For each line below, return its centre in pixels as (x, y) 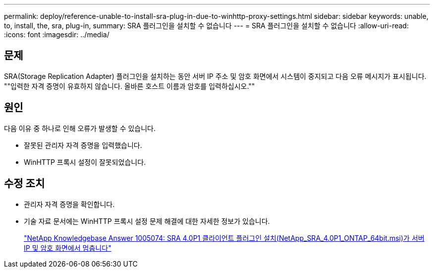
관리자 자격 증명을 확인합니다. (69, 204)
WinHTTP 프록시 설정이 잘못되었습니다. (85, 162)
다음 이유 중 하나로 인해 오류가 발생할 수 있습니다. (80, 128)
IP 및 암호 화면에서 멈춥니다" (68, 248)
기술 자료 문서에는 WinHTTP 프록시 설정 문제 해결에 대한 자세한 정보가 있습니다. (147, 221)
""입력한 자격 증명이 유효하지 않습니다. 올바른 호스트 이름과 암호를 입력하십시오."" (130, 86)
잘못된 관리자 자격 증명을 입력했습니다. (83, 145)
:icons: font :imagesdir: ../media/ (57, 34)
